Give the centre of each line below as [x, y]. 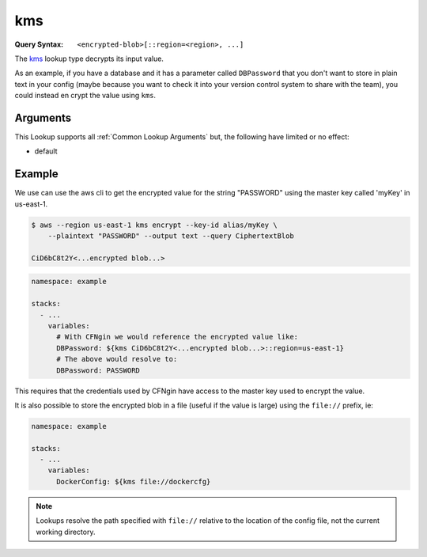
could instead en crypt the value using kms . [85, 96]
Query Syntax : [39, 44]
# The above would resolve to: [117, 359]
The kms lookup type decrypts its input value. [89, 59]
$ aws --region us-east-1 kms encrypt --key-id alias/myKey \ [154, 225]
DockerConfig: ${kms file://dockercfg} [134, 481]
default [46, 151]
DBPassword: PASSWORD [98, 370]
